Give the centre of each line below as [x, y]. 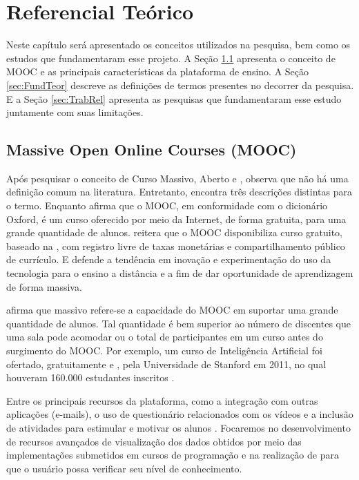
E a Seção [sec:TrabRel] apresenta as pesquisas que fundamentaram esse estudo [174, 98]
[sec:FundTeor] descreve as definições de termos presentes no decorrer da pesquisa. [180, 85]
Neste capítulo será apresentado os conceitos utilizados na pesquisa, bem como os [178, 45]
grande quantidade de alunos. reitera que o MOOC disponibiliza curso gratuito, [174, 232]
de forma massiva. [44, 286]
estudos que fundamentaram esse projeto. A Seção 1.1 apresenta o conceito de [171, 58]
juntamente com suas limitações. [75, 112]
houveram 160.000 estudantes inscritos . [90, 377]
